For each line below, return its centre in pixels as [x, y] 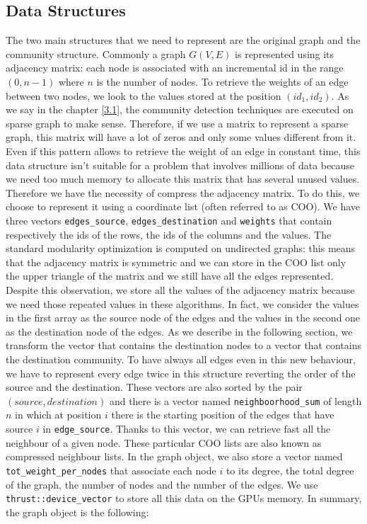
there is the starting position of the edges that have [223, 415]
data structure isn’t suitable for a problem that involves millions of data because [180, 165]
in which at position [58, 415]
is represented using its [285, 53]
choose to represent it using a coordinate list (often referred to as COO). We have [183, 206]
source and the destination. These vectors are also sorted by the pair [154, 387]
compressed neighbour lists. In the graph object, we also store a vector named [174, 456]
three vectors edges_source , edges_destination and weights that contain [169, 220]
